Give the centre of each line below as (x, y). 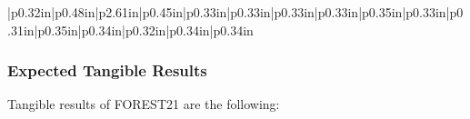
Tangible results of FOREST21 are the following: (144, 104)
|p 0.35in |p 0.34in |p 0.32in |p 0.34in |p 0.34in (144, 30)
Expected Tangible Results (107, 70)
